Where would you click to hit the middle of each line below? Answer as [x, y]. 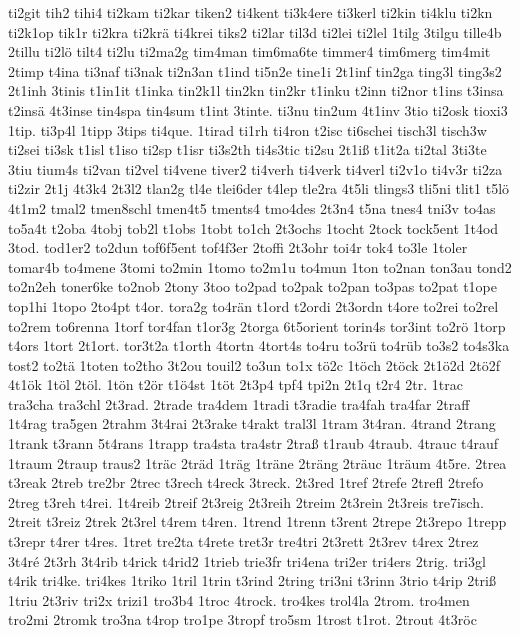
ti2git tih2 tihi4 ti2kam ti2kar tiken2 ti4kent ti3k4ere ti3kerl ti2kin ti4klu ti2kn [250, 12]
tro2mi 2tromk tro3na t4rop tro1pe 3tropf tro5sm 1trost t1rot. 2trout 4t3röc [242, 619]
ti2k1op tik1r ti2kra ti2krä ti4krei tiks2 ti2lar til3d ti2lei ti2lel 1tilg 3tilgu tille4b [255, 31]
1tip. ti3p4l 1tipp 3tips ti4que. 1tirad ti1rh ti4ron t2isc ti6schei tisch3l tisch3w [247, 129]
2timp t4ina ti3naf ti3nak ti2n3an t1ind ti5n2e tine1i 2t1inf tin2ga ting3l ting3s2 [255, 70]
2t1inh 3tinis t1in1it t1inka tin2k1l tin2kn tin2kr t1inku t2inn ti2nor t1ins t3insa [256, 90]
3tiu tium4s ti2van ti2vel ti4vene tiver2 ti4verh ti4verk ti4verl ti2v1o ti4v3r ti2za [255, 168]
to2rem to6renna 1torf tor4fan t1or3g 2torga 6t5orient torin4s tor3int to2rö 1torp [257, 325]
